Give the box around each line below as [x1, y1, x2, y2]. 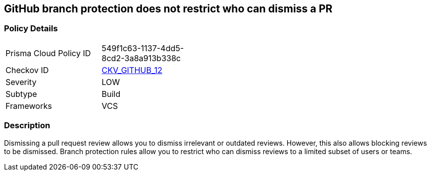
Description [4, 120, 50, 131]
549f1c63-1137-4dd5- [101, 43, 184, 53]
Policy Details [4, 23, 58, 34]
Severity [5, 77, 36, 87]
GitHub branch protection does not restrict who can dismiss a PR [4, 2, 333, 15]
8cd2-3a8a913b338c [101, 53, 181, 63]
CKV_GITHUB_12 [101, 65, 163, 75]
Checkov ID [5, 65, 49, 75]
